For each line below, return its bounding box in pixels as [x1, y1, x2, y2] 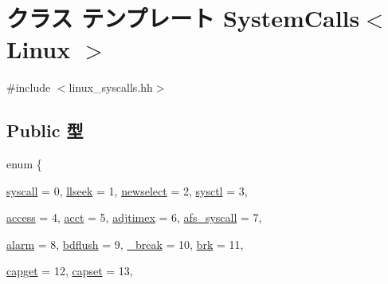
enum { [6, 156, 42, 172]
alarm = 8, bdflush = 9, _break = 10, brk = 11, [6, 235, 244, 252]
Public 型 [6, 118, 84, 143]
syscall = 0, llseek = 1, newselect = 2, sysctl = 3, [6, 182, 248, 199]
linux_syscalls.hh [69, 79, 153, 96]
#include [6, 79, 51, 96]
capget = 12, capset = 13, [6, 262, 133, 279]
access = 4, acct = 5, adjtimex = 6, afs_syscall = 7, [6, 209, 262, 226]
